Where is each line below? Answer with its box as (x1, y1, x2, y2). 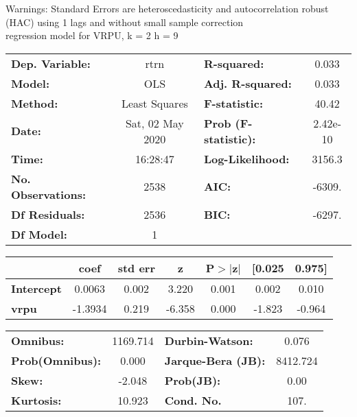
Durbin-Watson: (164, 332, 253, 348)
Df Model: (11, 226, 67, 242)
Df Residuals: (11, 206, 85, 222)
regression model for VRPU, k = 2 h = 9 (5, 28, 178, 43)
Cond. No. (164, 392, 222, 408)
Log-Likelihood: (203, 150, 290, 167)
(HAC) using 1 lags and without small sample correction (5, 14, 244, 29)
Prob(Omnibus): (11, 352, 102, 368)
